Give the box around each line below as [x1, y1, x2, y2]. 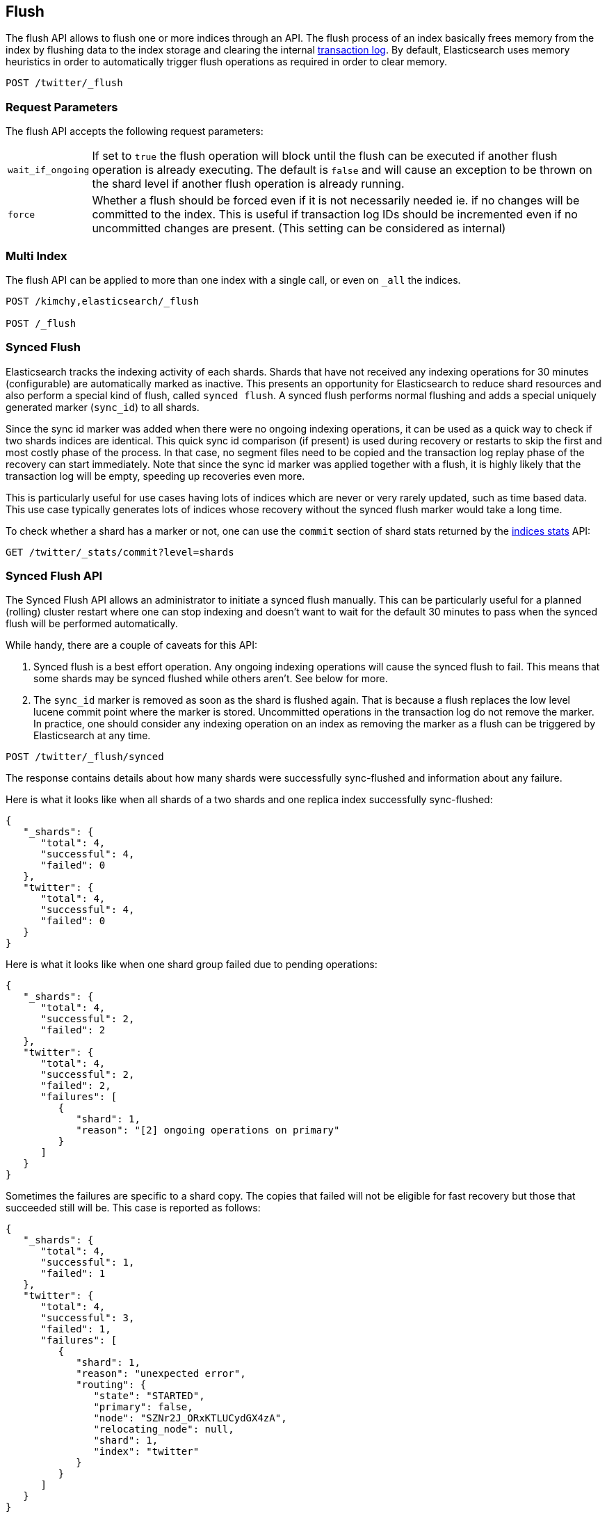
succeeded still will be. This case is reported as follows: [6, 1202, 261, 1214]
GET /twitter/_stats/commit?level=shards [6, 546, 234, 558]
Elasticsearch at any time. [33, 729, 151, 742]
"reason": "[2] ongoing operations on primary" [76, 1124, 340, 1136]
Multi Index [6, 248, 67, 263]
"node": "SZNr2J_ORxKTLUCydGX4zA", [93, 1412, 287, 1424]
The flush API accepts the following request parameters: [6, 125, 264, 138]
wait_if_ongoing [8, 164, 90, 175]
